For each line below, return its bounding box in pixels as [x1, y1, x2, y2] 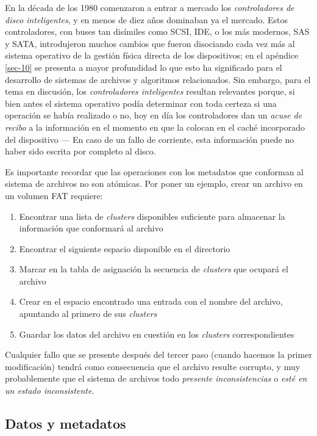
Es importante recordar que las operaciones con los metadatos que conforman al [5, 165, 304, 178]
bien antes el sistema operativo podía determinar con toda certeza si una [5, 96, 277, 109]
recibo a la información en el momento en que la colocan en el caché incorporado [5, 120, 305, 133]
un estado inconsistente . [5, 384, 94, 397]
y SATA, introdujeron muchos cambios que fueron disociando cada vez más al [5, 37, 295, 49]
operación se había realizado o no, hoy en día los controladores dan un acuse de [5, 109, 302, 122]
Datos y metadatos [5, 414, 126, 433]
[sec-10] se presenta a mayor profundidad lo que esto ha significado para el [5, 60, 282, 73]
